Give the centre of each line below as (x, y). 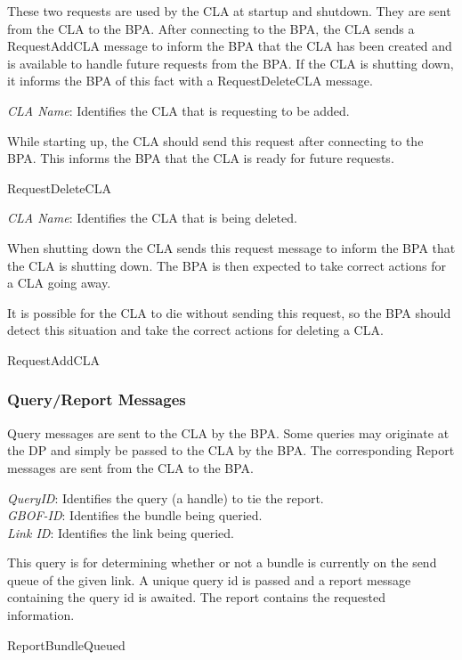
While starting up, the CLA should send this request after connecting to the (215, 140)
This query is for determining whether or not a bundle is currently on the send (222, 562)
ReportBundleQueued (66, 644)
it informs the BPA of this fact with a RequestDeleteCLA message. (190, 81)
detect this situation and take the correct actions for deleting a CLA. (195, 330)
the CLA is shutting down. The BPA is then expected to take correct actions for (227, 265)
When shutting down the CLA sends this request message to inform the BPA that (231, 247)
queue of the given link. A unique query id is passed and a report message (209, 579)
